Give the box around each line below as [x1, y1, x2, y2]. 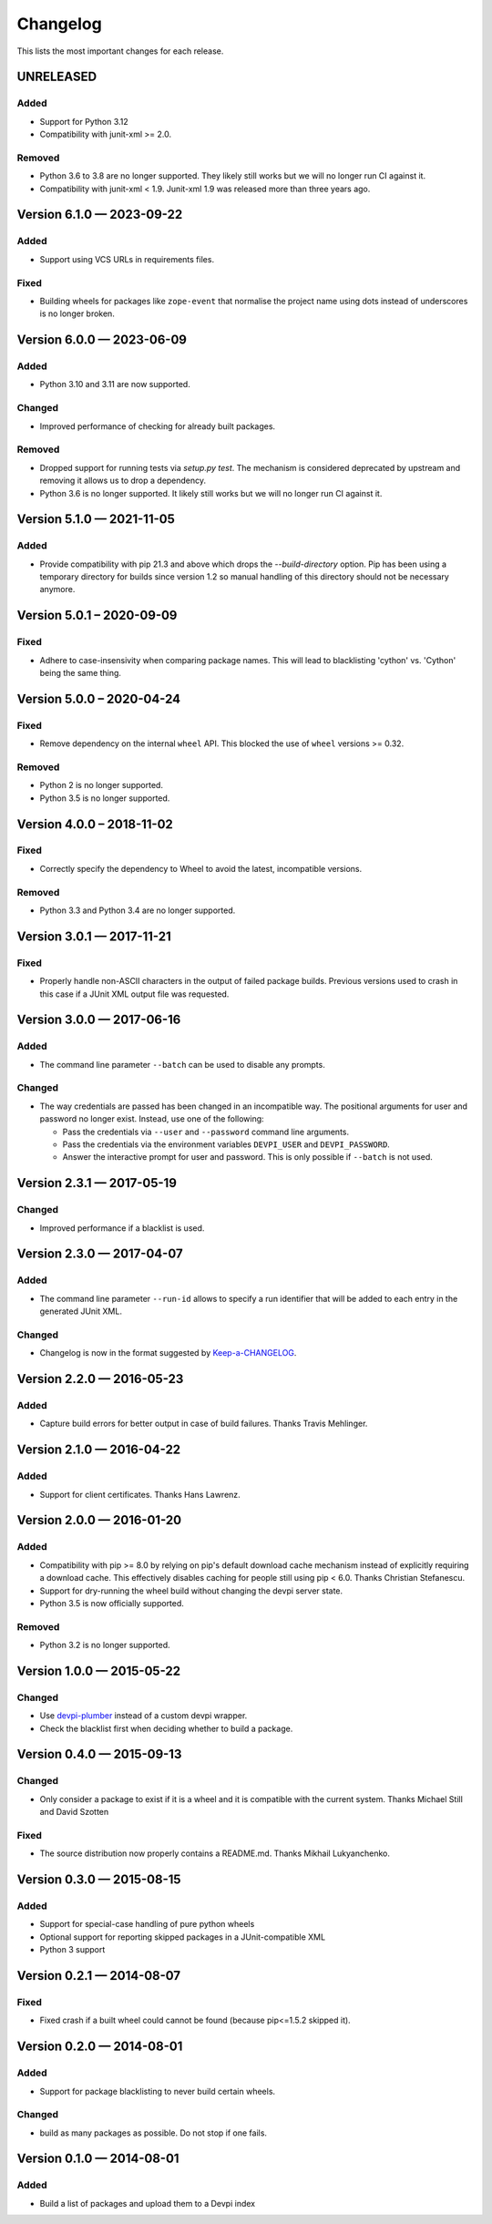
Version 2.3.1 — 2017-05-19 [16, 1175, 178, 1191]
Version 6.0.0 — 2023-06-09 [16, 333, 187, 348]
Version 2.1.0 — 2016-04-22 [16, 1442, 181, 1458]
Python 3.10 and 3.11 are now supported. [39, 379, 190, 390]
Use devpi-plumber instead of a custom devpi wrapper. [39, 1710, 248, 1721]
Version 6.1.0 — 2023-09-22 [16, 207, 183, 222]
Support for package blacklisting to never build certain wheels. [39, 2086, 276, 2096]
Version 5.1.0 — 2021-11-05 [16, 511, 175, 528]
